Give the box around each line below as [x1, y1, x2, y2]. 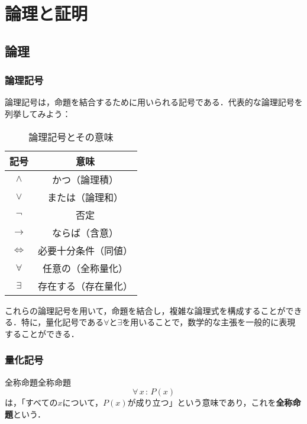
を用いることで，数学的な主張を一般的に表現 [122, 316, 296, 328]
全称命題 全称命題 [5, 376, 71, 388]
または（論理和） [47, 190, 124, 204]
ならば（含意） [52, 225, 119, 239]
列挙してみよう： [5, 107, 71, 119]
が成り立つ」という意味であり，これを [127, 396, 276, 409]
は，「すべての [5, 396, 58, 409]
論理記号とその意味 [28, 130, 114, 144]
